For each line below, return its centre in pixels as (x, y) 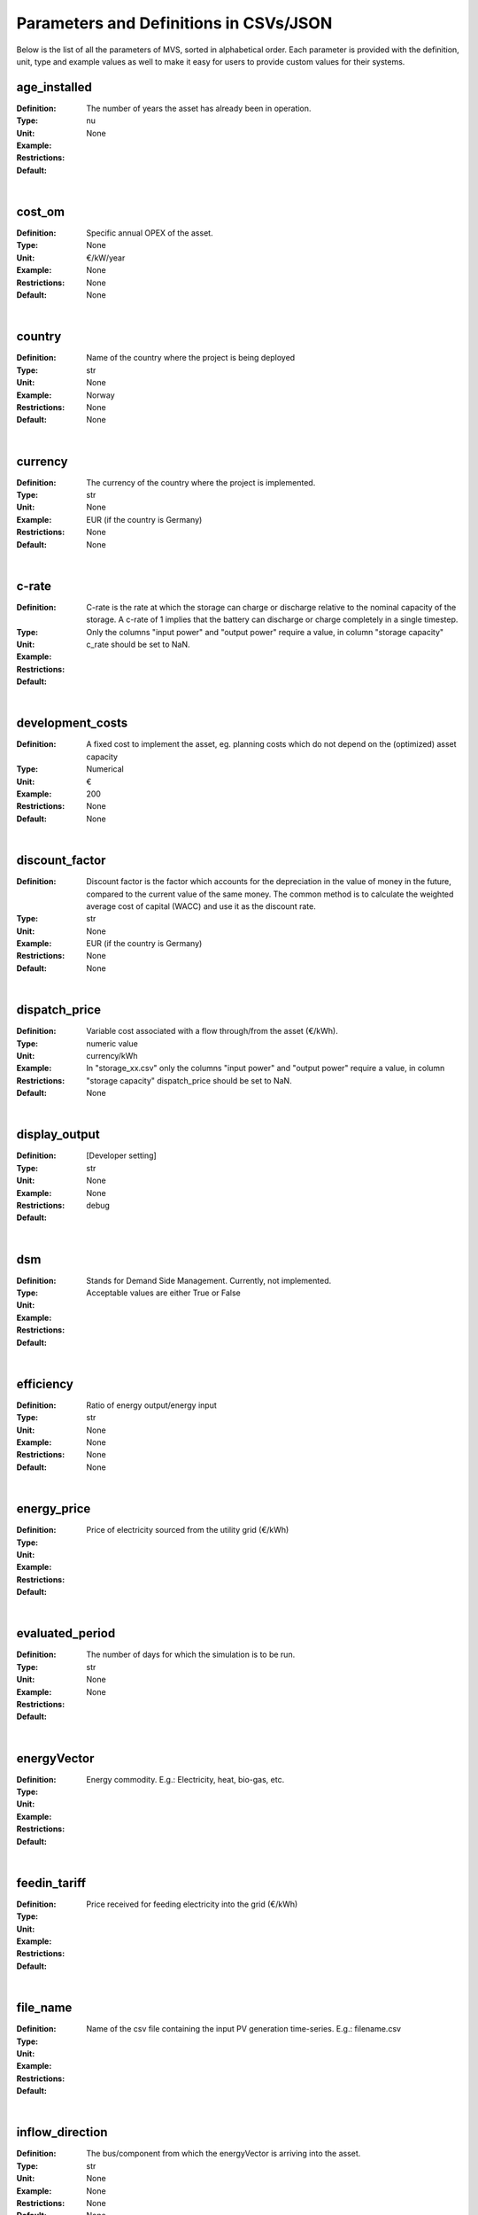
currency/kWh (112, 1055)
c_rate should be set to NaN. (138, 645)
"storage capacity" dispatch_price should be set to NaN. (189, 1080)
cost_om (41, 212)
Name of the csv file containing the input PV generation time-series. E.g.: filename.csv (244, 2029)
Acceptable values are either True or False (163, 1293)
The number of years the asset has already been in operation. (199, 108)
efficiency (45, 1383)
